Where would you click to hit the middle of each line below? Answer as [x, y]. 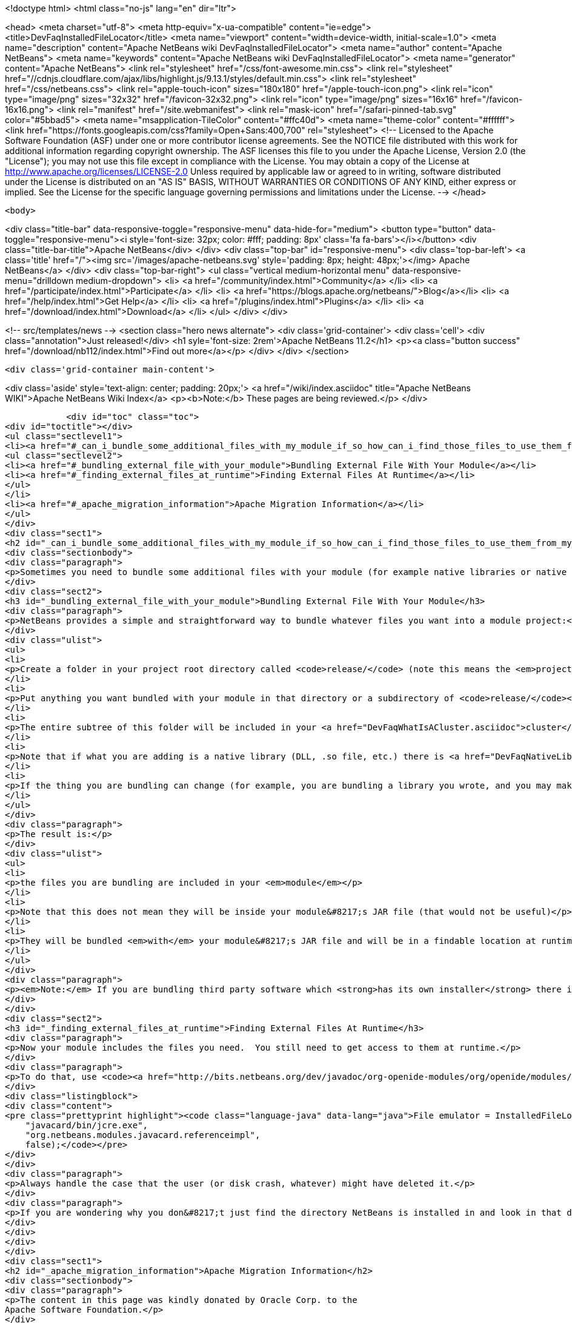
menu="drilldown [39, 281]
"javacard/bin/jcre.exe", [87, 1125]
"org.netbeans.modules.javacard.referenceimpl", [143, 1135]
